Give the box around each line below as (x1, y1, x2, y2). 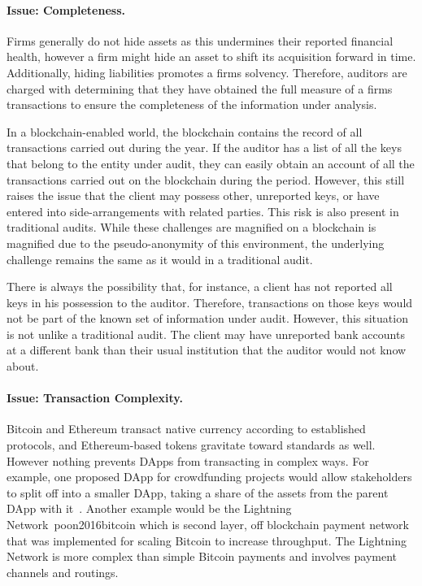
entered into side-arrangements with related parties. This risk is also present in (7, 202, 399, 219)
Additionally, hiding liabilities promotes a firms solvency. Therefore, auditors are (7, 63, 407, 80)
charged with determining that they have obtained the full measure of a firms (7, 80, 393, 97)
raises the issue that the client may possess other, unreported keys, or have (7, 187, 380, 204)
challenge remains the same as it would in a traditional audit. (7, 250, 313, 267)
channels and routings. (7, 563, 119, 580)
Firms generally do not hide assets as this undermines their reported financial (7, 32, 394, 49)
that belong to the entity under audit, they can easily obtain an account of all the (7, 154, 415, 171)
